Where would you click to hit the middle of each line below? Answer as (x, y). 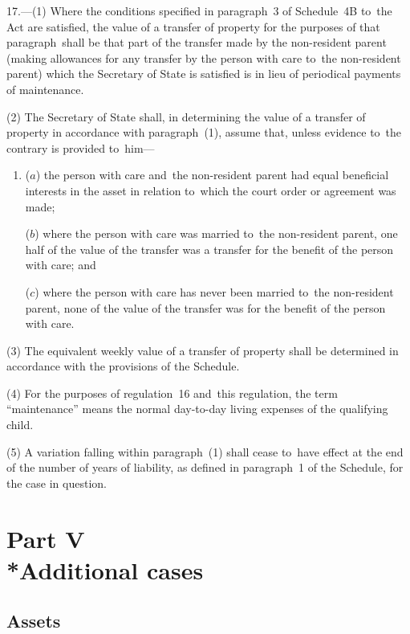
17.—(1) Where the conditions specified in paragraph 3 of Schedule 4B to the (199, 10)
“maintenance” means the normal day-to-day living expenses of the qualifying (197, 409)
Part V (46, 538)
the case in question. (57, 483)
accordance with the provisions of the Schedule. (123, 366)
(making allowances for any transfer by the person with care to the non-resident (204, 57)
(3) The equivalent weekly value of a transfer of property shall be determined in (203, 350)
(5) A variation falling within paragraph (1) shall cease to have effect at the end (205, 451)
